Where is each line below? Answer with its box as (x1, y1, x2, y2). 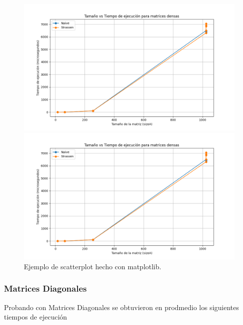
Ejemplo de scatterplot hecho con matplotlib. (24, 261, 162, 271)
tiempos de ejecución (4, 312, 67, 322)
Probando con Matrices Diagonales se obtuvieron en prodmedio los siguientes (4, 302, 239, 312)
